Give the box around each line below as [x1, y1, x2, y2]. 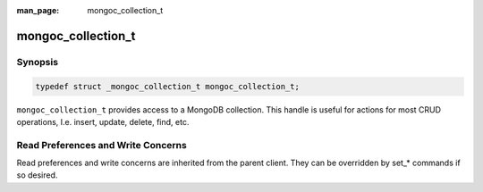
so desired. [16, 170, 58, 180]
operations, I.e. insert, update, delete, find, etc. [16, 116, 190, 127]
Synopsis [16, 55, 58, 68]
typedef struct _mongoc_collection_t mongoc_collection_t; [35, 81, 300, 91]
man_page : [16, 5, 60, 15]
